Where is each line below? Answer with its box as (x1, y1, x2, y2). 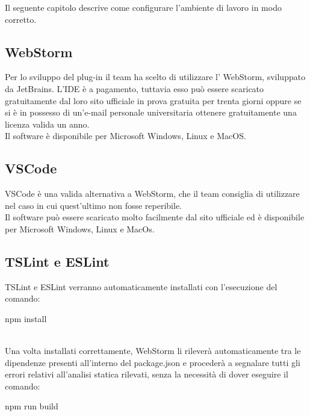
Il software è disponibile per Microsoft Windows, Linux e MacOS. (5, 129, 246, 142)
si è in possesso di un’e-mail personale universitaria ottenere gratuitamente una (5, 106, 297, 119)
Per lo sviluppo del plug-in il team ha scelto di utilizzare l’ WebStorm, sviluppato (5, 70, 306, 83)
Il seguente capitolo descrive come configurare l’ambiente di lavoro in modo (5, 1, 282, 13)
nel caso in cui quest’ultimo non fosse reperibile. (5, 199, 182, 211)
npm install (5, 312, 47, 324)
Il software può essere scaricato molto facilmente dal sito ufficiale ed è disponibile (5, 211, 305, 223)
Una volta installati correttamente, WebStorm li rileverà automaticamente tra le (5, 344, 301, 357)
